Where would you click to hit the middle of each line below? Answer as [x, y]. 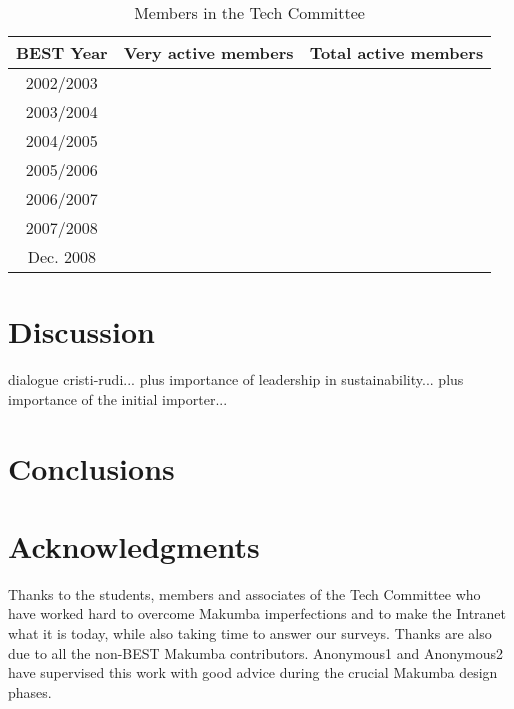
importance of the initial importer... [118, 398]
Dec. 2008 [61, 256]
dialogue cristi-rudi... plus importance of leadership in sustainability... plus [236, 379]
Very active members [208, 52]
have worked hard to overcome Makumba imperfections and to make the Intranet [257, 613]
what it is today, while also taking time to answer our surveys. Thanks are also [250, 633]
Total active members [396, 52]
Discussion [81, 331]
